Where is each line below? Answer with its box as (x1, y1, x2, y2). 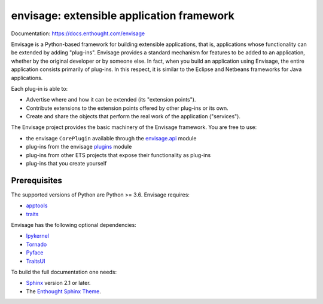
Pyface (26, 249, 44, 256)
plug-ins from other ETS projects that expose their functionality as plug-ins (26, 151, 211, 158)
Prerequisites (11, 175, 62, 185)
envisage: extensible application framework (11, 9, 234, 22)
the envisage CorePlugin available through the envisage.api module (26, 134, 197, 142)
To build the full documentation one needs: (11, 269, 117, 276)
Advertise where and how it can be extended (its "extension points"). (26, 96, 196, 103)
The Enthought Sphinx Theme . (26, 287, 102, 295)
